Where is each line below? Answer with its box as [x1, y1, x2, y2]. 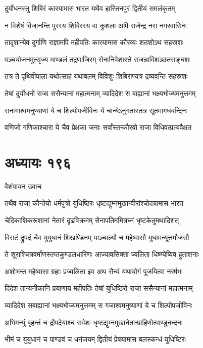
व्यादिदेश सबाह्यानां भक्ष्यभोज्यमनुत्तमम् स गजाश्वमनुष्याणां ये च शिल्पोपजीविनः [5, 300, 192, 311]
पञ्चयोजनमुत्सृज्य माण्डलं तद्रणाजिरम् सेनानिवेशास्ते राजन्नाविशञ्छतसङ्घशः [5, 54, 190, 64]
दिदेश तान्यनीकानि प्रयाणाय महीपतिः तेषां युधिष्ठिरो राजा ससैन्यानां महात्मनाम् [5, 283, 193, 293]
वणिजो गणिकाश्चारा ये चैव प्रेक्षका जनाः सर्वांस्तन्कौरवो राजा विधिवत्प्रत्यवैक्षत [5, 122, 192, 133]
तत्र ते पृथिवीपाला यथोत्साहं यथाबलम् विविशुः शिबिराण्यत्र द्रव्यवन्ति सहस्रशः [5, 71, 188, 81]
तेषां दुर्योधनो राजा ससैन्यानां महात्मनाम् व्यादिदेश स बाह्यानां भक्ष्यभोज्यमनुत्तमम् [5, 88, 196, 98]
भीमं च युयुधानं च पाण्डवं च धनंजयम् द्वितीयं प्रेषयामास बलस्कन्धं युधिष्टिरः [5, 334, 186, 344]
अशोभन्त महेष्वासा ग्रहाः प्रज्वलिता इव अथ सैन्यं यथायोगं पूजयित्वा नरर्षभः [5, 266, 183, 276]
